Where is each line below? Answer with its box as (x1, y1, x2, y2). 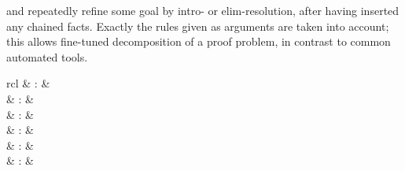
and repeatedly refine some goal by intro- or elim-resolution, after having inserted (6, 2, 399, 18)
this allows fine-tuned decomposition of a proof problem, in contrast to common (6, 33, 391, 50)
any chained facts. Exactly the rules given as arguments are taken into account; (6, 17, 389, 34)
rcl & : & (6, 75, 50, 91)
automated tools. (6, 48, 88, 65)
